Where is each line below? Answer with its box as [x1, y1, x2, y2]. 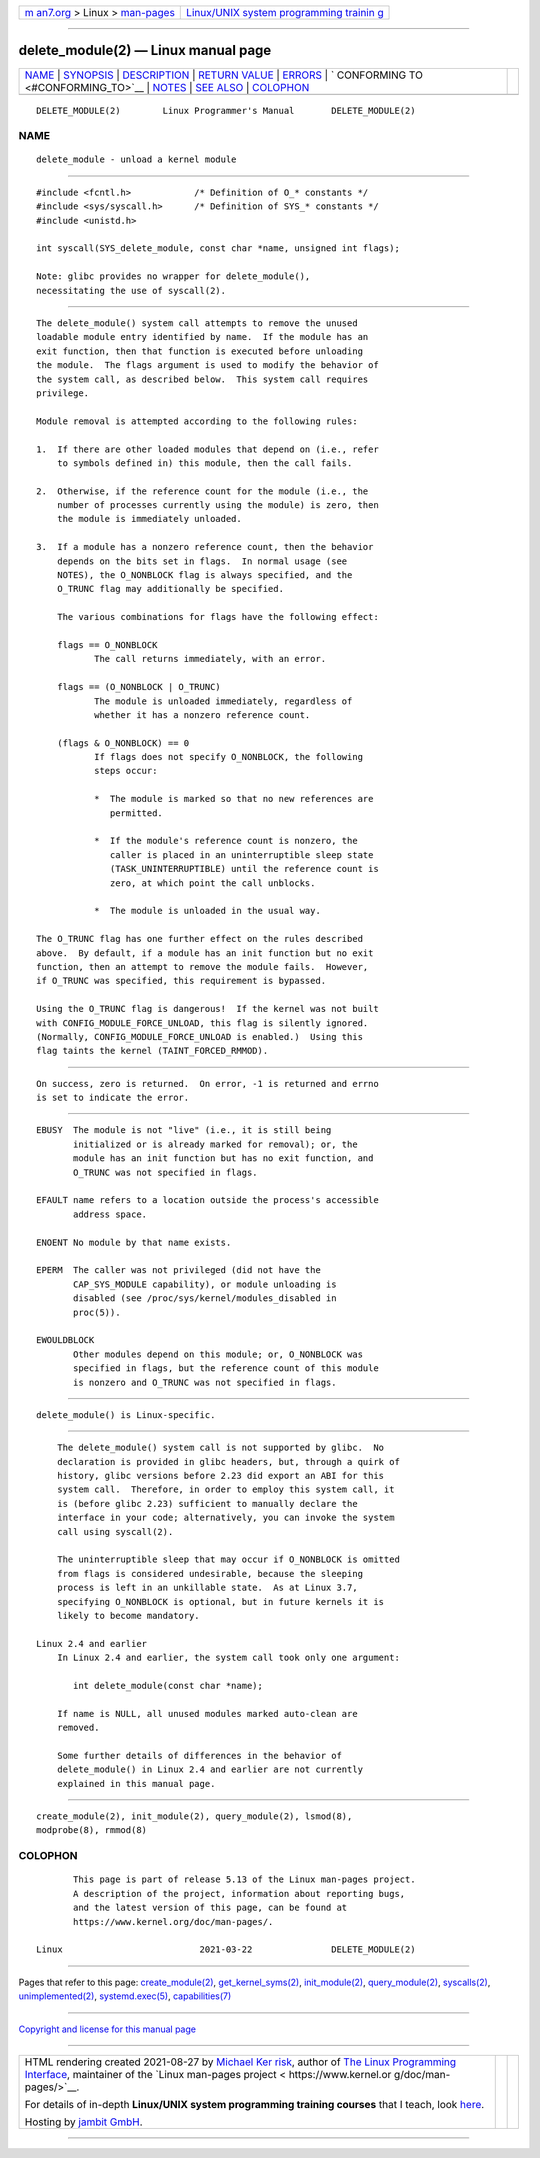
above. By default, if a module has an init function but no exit [36, 947, 374, 959]
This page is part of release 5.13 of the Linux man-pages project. [73, 1874, 416, 1885]
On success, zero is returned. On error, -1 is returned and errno [36, 1078, 379, 1089]
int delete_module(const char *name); [73, 1680, 264, 1691]
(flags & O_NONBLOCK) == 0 [56, 737, 190, 749]
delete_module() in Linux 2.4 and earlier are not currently [56, 1764, 364, 1775]
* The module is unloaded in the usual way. [93, 905, 322, 917]
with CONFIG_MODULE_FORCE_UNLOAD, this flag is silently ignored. [36, 1017, 369, 1029]
